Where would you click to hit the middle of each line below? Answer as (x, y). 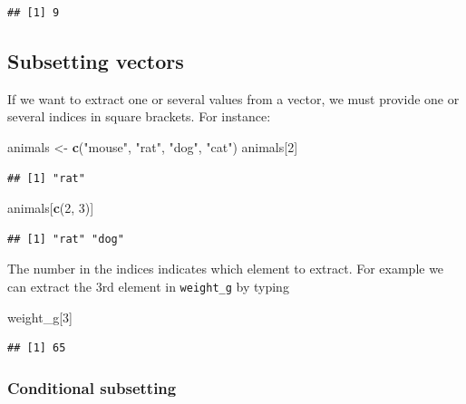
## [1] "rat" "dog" (66, 239)
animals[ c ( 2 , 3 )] (51, 208)
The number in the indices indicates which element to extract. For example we (226, 269)
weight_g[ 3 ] (40, 317)
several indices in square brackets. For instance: (139, 116)
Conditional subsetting (92, 387)
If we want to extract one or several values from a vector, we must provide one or (233, 98)
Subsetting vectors (96, 60)
